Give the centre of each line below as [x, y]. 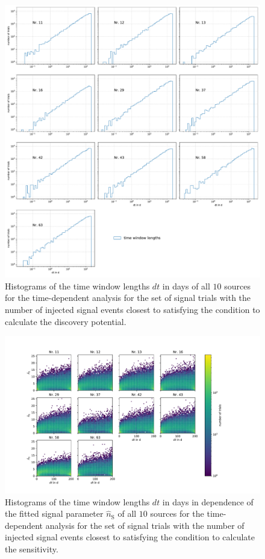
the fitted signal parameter [54, 513]
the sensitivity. [32, 549]
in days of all [186, 286]
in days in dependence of [208, 501]
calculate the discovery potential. [66, 321]
